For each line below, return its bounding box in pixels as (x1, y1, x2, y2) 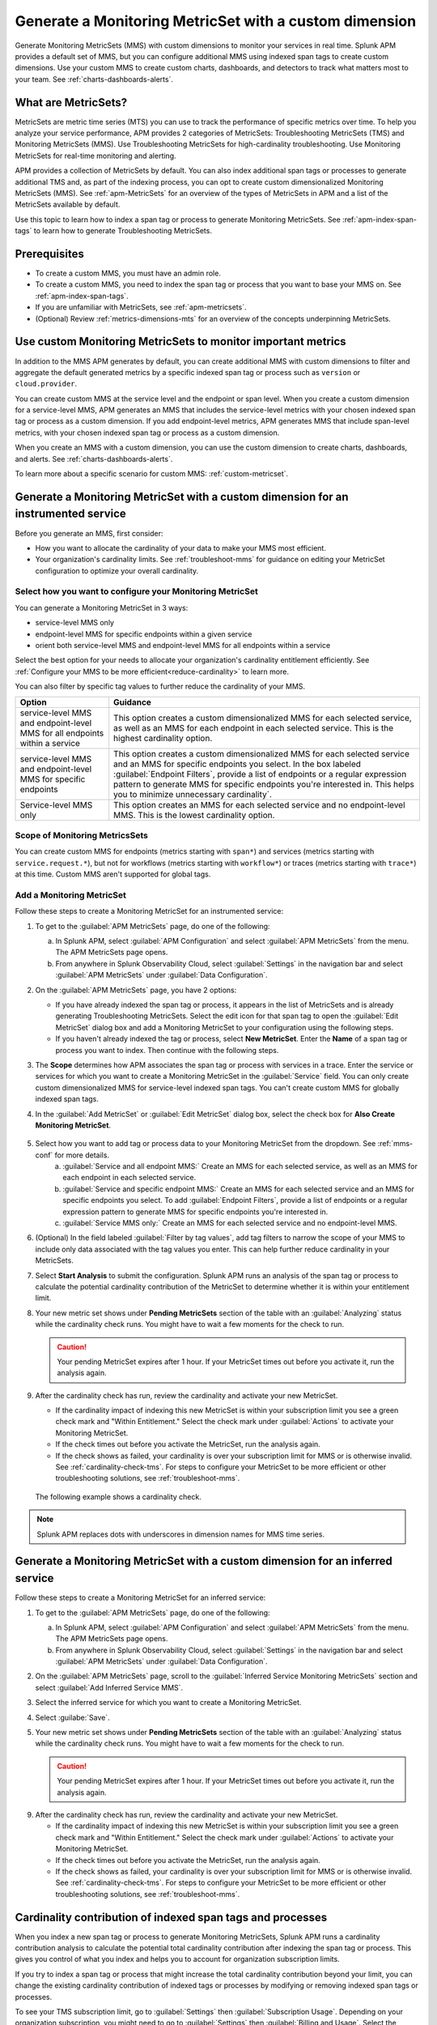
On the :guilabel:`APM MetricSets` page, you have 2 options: (35, 985, 237, 995)
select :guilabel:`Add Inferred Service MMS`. (35, 1682, 184, 1692)
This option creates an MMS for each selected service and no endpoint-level (113, 799, 405, 810)
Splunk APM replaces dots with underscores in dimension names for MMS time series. (36, 1529, 325, 1539)
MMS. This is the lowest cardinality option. (113, 809, 275, 821)
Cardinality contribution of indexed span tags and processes (15, 1910, 328, 1924)
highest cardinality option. (113, 732, 213, 744)
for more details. (54, 1150, 109, 1160)
